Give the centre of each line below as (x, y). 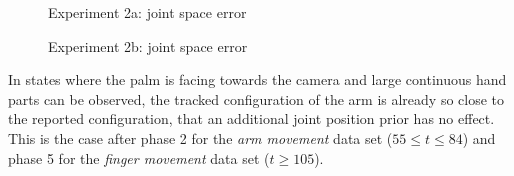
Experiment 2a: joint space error (147, 12)
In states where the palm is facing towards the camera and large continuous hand (257, 79)
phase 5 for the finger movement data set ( (139, 157)
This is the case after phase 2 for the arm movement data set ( (200, 137)
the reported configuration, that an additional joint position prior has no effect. (251, 118)
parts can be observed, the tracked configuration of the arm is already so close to (256, 98)
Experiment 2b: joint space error (148, 45)
